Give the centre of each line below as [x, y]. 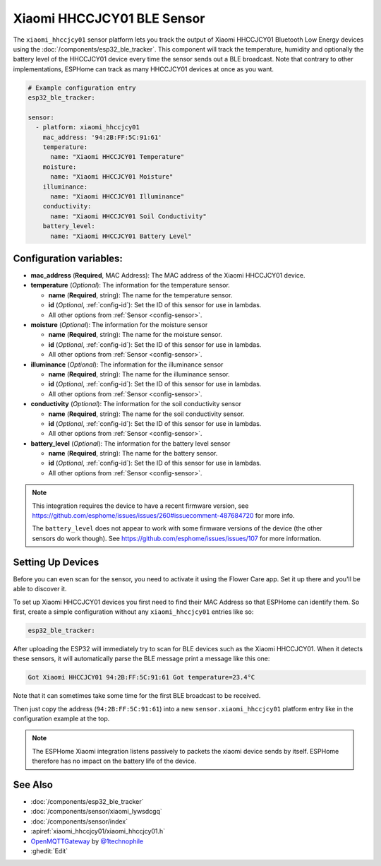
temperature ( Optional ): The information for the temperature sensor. [131, 285]
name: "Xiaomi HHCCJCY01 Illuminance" [117, 197]
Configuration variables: [68, 258]
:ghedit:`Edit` [49, 851]
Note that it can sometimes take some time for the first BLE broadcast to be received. [137, 696]
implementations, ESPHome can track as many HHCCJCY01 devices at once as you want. [144, 69]
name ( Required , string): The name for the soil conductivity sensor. [146, 414]
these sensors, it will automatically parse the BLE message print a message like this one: [141, 659]
